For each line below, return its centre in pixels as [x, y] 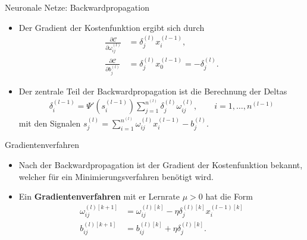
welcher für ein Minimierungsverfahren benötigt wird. [116, 176]
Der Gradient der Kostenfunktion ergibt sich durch [112, 27]
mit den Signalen [50, 123]
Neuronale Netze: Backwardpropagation [77, 7]
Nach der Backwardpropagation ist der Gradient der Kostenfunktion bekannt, [161, 165]
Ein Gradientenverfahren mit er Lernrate [99, 196]
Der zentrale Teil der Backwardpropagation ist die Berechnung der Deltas [153, 91]
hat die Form [229, 196]
